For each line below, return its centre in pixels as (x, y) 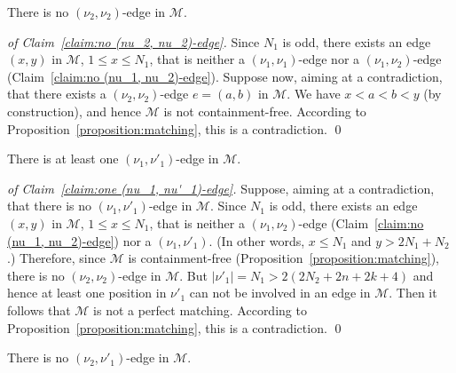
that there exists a (57, 94)
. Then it (413, 293)
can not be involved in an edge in (280, 293)
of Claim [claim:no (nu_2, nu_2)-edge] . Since (134, 41)
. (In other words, (257, 240)
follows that (39, 310)
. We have (314, 94)
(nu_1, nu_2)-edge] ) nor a (79, 240)
